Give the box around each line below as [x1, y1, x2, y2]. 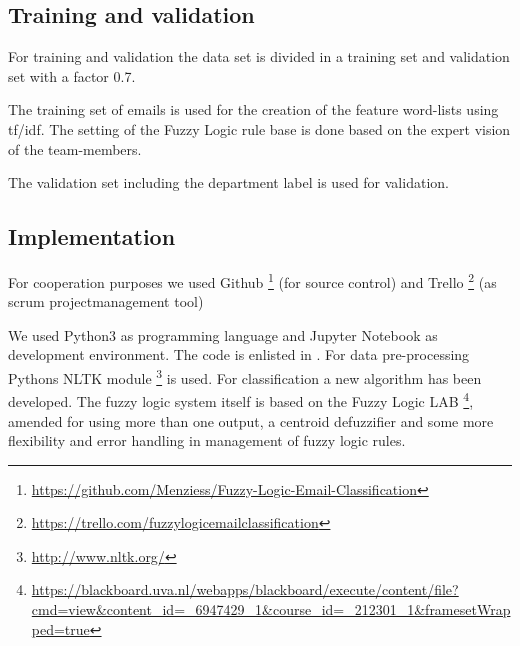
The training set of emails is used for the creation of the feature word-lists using [8, 99, 499, 120]
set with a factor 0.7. [8, 65, 136, 86]
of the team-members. [8, 138, 142, 159]
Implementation [8, 221, 176, 252]
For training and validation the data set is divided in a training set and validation [8, 46, 510, 67]
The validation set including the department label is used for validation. [8, 172, 449, 193]
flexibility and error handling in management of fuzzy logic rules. [8, 430, 406, 451]
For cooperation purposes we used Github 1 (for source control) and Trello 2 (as [8, 268, 497, 292]
